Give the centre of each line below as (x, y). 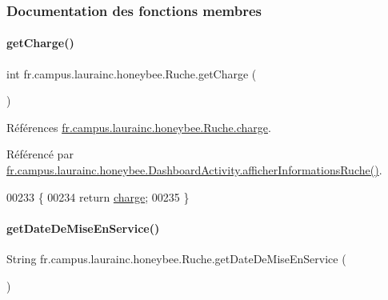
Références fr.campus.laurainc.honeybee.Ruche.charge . (139, 127)
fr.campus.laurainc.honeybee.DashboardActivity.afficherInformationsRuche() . (194, 170)
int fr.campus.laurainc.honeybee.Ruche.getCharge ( (132, 73)
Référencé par (40, 154)
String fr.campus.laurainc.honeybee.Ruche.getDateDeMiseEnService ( (176, 258)
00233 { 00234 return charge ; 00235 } (98, 196)
